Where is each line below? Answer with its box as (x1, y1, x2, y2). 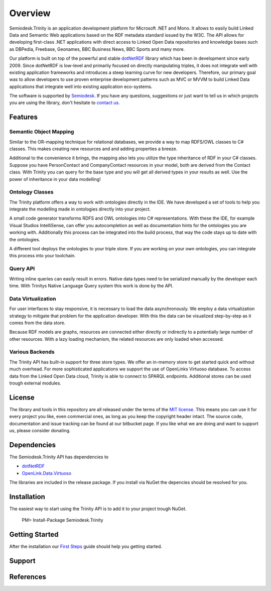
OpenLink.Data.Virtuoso (22, 470, 72, 476)
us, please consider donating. (9, 428, 71, 434)
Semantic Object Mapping (9, 128, 74, 135)
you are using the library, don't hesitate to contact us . (9, 100, 120, 106)
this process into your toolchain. (9, 253, 76, 259)
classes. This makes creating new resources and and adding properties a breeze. (9, 146, 178, 152)
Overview (9, 8, 51, 19)
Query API (9, 265, 35, 272)
